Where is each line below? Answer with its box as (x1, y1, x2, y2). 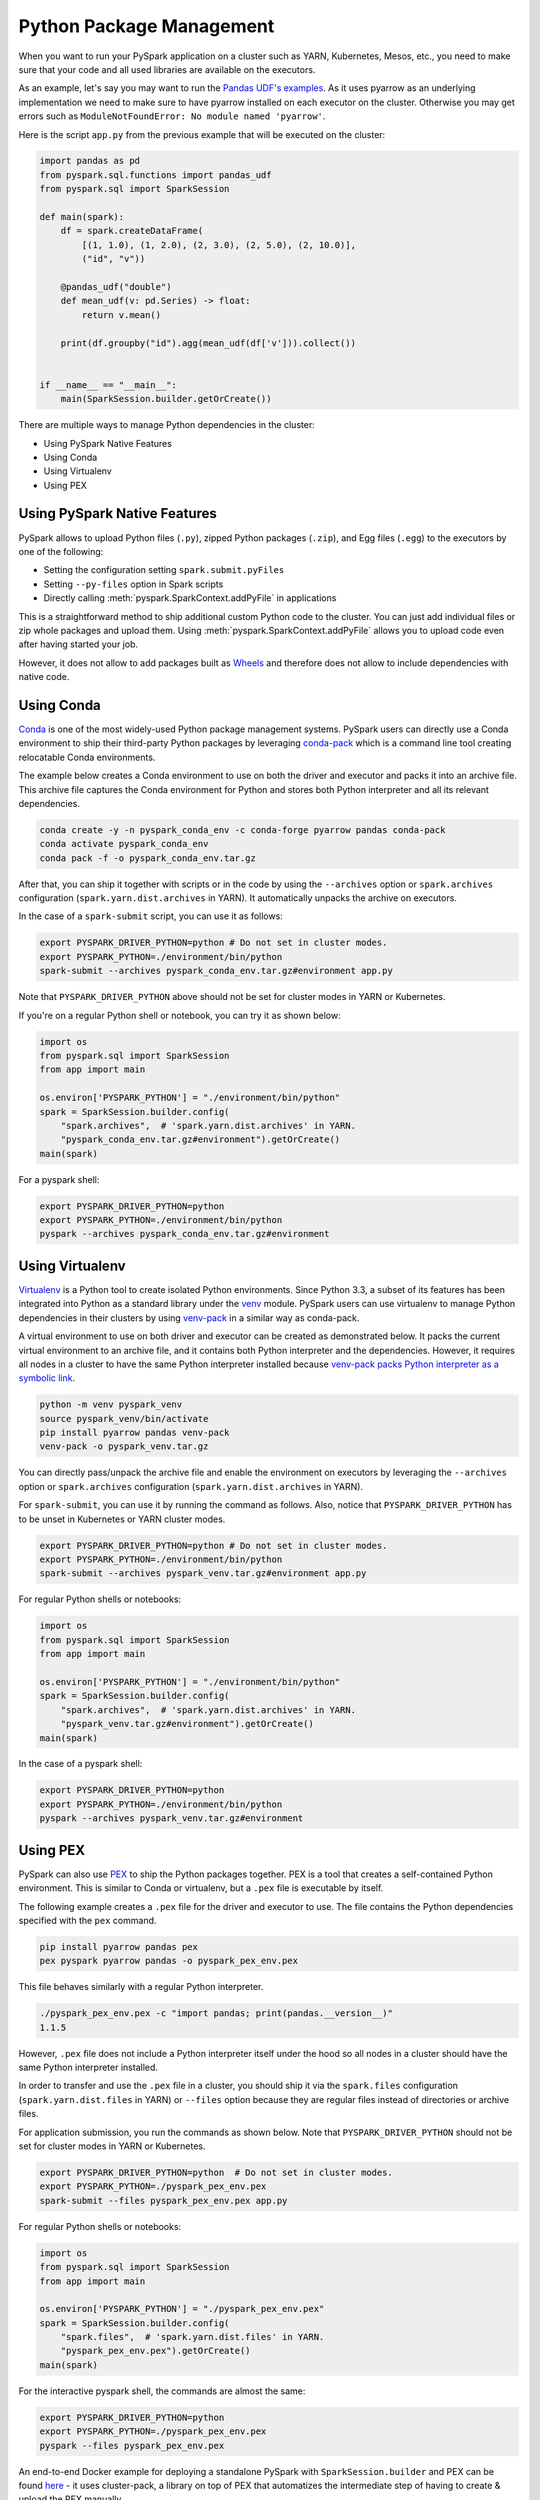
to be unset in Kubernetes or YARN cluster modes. (18, 1513, 226, 1525)
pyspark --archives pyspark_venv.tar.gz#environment (39, 1813, 304, 1824)
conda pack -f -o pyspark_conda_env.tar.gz (39, 852, 257, 864)
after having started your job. (18, 638, 139, 650)
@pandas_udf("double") (60, 281, 172, 292)
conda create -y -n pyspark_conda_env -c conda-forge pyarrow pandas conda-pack (39, 824, 446, 835)
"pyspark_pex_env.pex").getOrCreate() (60, 2345, 251, 2357)
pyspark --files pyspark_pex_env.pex (39, 2440, 225, 2451)
